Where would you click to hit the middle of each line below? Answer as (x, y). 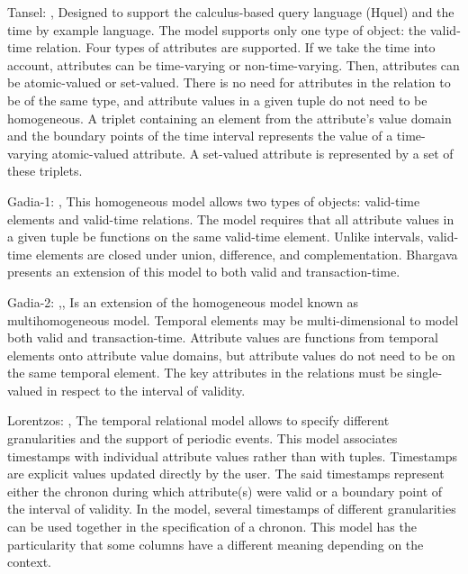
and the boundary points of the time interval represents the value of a (200, 136)
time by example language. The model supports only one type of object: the (217, 29)
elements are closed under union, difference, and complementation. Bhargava (247, 254)
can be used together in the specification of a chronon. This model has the (212, 527)
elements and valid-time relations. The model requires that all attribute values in (231, 219)
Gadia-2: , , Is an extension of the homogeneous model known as (183, 301)
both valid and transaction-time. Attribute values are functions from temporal (223, 337)
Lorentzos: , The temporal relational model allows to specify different (198, 420)
